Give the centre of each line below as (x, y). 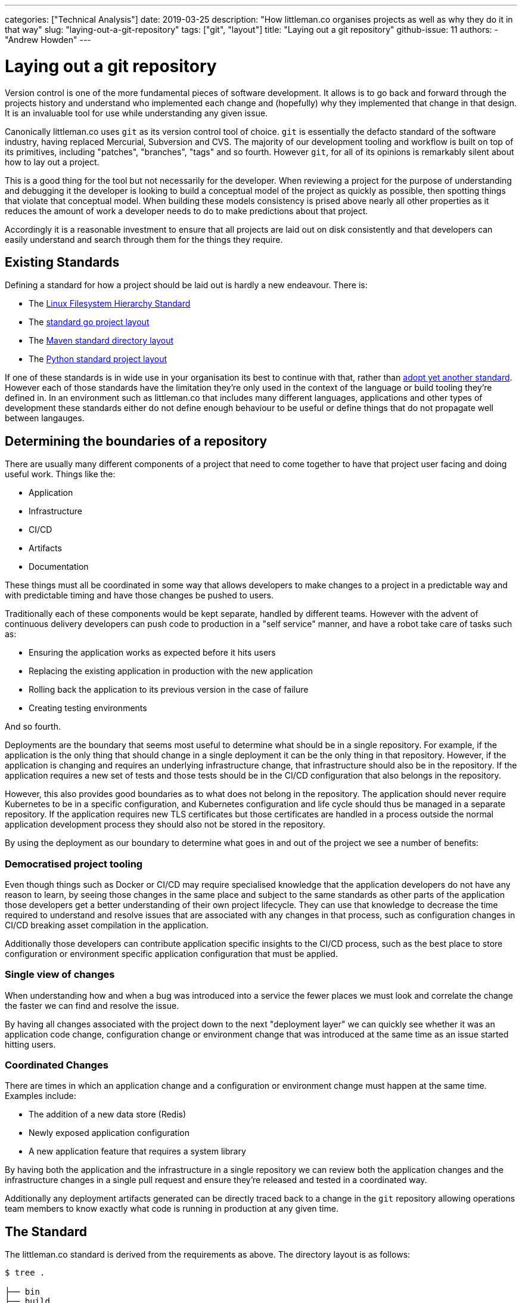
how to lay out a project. (52, 162)
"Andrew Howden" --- (48, 40)
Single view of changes (60, 975)
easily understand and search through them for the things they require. (144, 239)
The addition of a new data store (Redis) (108, 1114)
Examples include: (41, 1096)
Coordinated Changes (57, 1065)
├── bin (23, 1292)
